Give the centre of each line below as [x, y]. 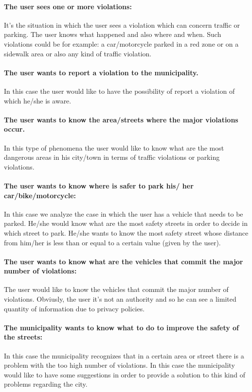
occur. [14, 129]
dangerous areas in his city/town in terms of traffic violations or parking [112, 157]
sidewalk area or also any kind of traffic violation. [78, 53]
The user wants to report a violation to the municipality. [101, 72]
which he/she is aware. [38, 100]
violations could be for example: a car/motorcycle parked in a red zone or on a [121, 43]
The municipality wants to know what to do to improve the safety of [122, 327]
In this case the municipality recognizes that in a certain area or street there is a [124, 355]
